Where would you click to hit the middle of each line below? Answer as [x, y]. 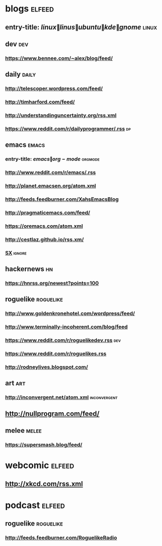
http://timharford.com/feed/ [40, 102]
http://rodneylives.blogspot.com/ [47, 367]
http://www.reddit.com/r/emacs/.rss [50, 173]
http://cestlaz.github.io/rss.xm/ [44, 239]
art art [15, 383]
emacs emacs [25, 145]
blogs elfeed [30, 9]
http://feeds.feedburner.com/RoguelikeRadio [61, 538]
